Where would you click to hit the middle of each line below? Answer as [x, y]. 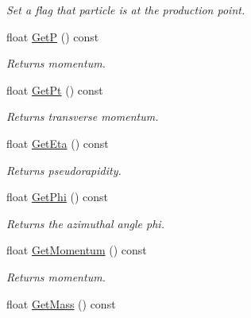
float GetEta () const [58, 143]
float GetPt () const [55, 89]
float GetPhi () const [57, 197]
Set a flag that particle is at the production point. [126, 10]
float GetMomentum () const [77, 250]
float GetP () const [53, 36]
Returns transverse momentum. [83, 116]
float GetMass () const [61, 303]
